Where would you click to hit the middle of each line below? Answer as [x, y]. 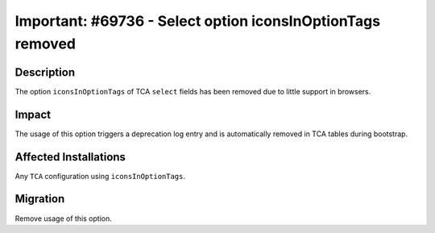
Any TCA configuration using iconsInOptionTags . [100, 176]
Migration [40, 199]
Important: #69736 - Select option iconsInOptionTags [198, 21]
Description [45, 72]
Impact [33, 114]
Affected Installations [70, 157]
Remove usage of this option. [63, 218]
